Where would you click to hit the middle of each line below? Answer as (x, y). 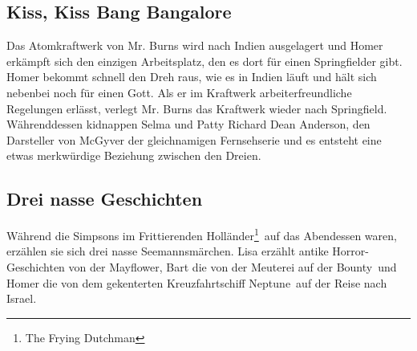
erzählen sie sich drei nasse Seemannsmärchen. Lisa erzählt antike (168, 251)
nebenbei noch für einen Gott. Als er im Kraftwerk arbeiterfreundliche (179, 92)
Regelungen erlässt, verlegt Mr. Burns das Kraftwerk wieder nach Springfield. (197, 108)
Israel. (22, 298)
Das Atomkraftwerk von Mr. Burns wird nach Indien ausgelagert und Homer (195, 45)
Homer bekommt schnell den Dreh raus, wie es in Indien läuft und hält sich (192, 77)
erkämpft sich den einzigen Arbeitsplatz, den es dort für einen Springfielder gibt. (204, 61)
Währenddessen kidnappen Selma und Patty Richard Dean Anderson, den (188, 124)
